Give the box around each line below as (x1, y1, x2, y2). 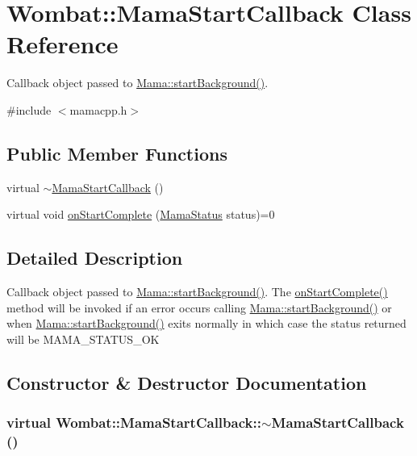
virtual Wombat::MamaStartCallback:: (6, 412, 261, 433)
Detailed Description (6, 245, 183, 270)
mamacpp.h (69, 101, 127, 118)
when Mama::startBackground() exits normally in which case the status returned (6, 315, 407, 332)
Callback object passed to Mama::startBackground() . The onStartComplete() (6, 283, 388, 300)
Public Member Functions (6, 140, 227, 165)
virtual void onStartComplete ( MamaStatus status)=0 (6, 206, 275, 223)
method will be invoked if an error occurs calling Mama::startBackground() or (6, 299, 392, 316)
